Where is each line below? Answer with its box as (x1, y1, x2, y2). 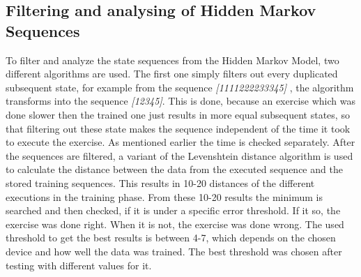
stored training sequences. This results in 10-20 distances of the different (6, 175, 315, 190)
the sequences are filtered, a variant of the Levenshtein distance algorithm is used (6, 148, 353, 163)
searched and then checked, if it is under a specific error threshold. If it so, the (6, 203, 341, 218)
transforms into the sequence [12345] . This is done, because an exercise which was (6, 93, 355, 108)
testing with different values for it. (6, 257, 152, 272)
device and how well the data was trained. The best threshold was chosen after (6, 244, 342, 258)
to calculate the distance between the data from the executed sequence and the (6, 162, 343, 177)
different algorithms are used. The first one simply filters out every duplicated (6, 66, 338, 81)
